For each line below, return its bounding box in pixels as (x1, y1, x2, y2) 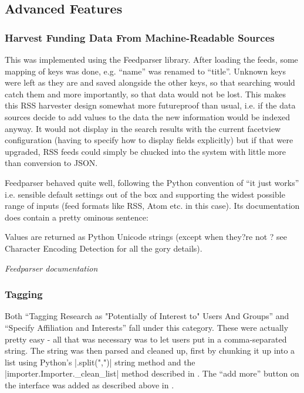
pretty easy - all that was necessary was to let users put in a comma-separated (5, 333, 287, 345)
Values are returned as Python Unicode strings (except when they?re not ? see (5, 231, 288, 243)
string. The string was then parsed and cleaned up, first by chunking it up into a (5, 344, 295, 357)
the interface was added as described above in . (5, 378, 174, 391)
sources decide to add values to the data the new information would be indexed (5, 110, 291, 123)
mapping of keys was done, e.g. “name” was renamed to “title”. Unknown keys (5, 65, 286, 77)
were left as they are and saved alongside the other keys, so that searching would (5, 76, 295, 89)
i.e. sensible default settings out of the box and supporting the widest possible (5, 188, 285, 200)
